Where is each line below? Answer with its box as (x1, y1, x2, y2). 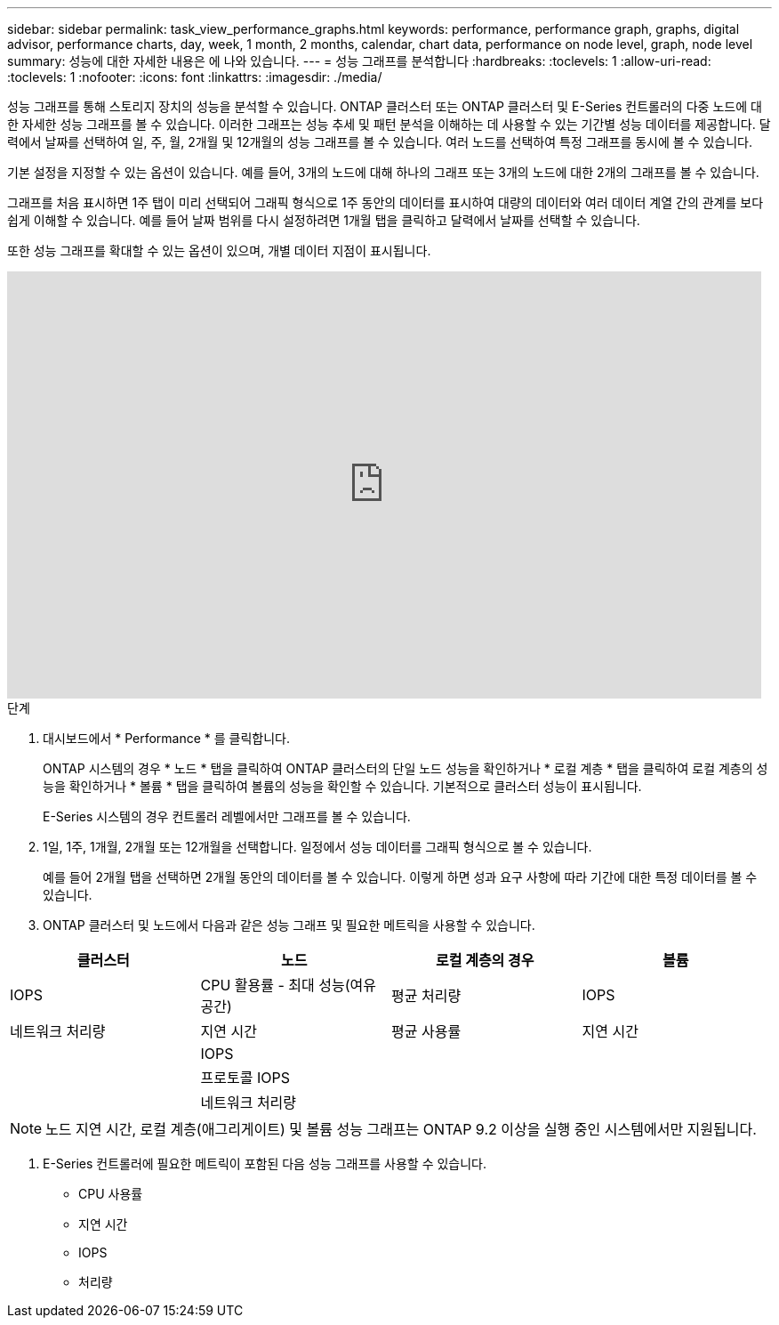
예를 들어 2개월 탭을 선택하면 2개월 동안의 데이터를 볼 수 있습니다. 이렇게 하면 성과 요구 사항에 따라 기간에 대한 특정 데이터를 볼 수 (43, 869, 758, 885)
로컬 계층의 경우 (435, 951, 534, 969)
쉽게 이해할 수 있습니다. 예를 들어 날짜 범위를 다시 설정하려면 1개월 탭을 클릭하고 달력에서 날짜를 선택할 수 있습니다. (7, 213, 640, 228)
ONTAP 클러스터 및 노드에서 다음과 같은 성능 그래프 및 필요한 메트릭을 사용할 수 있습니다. (43, 917, 535, 933)
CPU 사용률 (78, 1186, 143, 1201)
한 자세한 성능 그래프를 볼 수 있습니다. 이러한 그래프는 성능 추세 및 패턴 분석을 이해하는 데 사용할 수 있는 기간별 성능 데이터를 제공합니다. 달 (7, 117, 771, 132)
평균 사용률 (391, 1022, 462, 1040)
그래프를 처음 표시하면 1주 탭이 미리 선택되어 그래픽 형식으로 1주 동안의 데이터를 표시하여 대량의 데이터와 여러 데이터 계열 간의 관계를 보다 (7, 195, 764, 210)
